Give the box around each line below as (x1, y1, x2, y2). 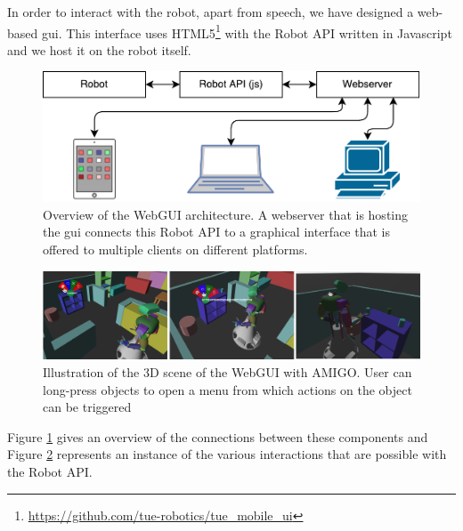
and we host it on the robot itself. (7, 40, 191, 59)
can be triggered (43, 398, 132, 416)
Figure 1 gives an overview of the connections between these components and (7, 427, 428, 446)
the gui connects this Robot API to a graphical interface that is (43, 222, 390, 241)
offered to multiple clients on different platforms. (43, 240, 308, 259)
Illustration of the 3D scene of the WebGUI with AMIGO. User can (43, 363, 412, 382)
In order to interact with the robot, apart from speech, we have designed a (7, 3, 414, 20)
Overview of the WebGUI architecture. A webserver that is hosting (43, 205, 409, 223)
